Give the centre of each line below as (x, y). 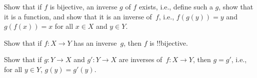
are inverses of (140, 59)
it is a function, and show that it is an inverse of (78, 16)
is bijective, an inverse (83, 6)
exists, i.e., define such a (176, 6)
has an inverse (95, 42)
